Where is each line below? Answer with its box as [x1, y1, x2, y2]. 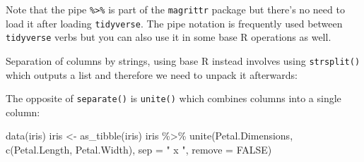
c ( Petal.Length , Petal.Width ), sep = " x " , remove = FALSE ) [6, 142, 272, 157]
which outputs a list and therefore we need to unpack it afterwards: [6, 67, 298, 82]
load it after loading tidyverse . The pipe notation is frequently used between [6, 15, 343, 30]
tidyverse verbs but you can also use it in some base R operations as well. [6, 30, 331, 44]
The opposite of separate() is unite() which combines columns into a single [6, 91, 341, 106]
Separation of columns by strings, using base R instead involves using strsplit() [6, 53, 360, 68]
